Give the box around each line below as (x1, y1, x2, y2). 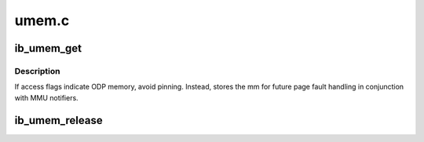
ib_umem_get (14, 42, 82, 55)
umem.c (14, 12, 70, 29)
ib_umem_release (14, 114, 103, 127)
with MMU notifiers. (14, 93, 79, 102)
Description (14, 65, 60, 76)
